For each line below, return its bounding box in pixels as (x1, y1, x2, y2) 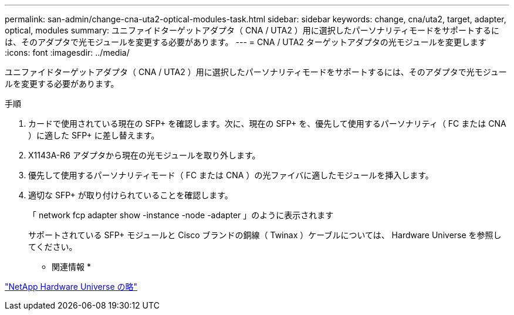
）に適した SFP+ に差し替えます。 (28, 130, 160, 140)
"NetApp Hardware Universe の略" (5, 282, 138, 292)
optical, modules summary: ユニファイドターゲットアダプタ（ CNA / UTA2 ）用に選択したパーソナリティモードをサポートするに (5, 25, 499, 35)
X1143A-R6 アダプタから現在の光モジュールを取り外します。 (28, 150, 261, 160)
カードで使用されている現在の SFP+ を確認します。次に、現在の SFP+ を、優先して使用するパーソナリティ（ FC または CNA (28, 118, 506, 128)
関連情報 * (52, 262, 91, 272)
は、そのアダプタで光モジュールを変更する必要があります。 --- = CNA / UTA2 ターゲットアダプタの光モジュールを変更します (5, 37, 486, 47)
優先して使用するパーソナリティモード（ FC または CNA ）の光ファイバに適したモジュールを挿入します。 (28, 170, 434, 180)
